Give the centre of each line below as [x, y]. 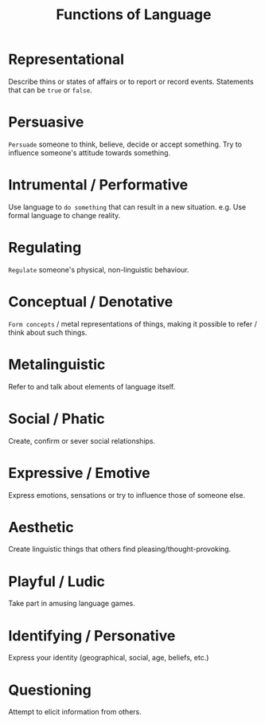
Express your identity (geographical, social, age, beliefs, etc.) [109, 658]
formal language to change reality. [64, 215]
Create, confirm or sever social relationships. [82, 440]
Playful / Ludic [57, 581]
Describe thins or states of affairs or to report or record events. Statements [131, 81]
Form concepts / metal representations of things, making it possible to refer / [132, 323]
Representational [66, 59]
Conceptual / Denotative [91, 301]
